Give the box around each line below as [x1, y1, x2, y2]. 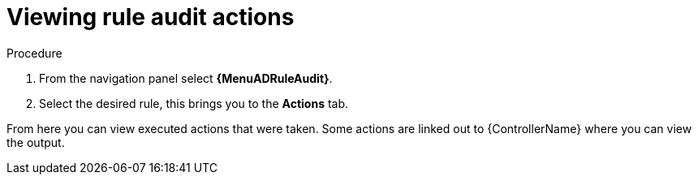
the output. [6, 135, 65, 149]
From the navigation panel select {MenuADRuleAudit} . [39, 71, 333, 85]
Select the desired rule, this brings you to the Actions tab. [39, 96, 349, 110]
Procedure [6, 45, 62, 60]
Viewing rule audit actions [6, 3, 295, 31]
